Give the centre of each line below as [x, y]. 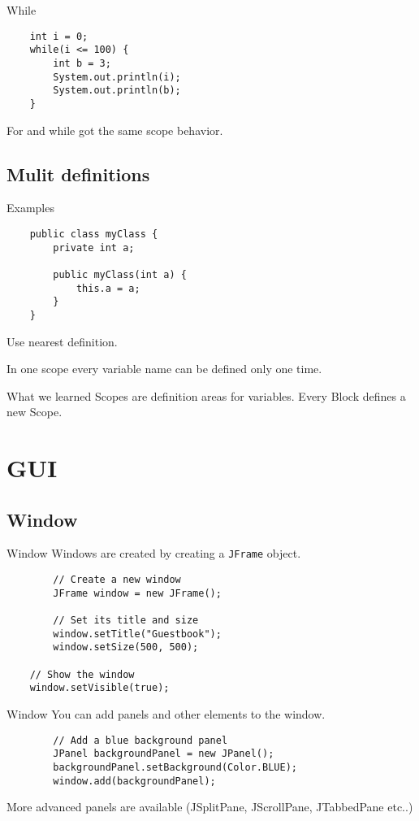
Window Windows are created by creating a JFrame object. [154, 553]
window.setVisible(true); [99, 688]
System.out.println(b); [117, 91]
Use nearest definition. [62, 341]
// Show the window [82, 674]
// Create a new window [117, 580]
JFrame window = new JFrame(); [137, 593]
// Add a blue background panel [140, 740]
